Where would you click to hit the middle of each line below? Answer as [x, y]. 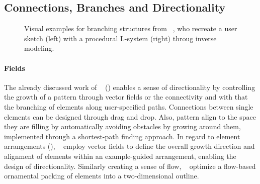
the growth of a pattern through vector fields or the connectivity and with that [126, 97]
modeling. [39, 48]
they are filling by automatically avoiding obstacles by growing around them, [122, 126]
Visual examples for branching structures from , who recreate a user [131, 28]
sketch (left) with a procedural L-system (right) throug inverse [120, 38]
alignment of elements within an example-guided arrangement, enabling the [120, 156]
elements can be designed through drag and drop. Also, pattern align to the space [130, 116]
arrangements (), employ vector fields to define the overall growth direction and [129, 146]
